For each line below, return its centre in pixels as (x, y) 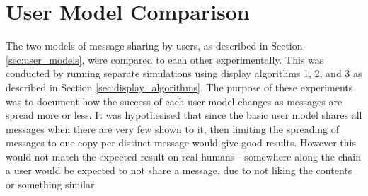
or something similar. (52, 184)
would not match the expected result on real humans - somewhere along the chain (183, 156)
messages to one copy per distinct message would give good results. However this (181, 143)
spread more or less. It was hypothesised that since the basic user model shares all (184, 115)
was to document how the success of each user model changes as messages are (174, 101)
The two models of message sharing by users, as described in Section (154, 46)
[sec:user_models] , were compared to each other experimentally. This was (165, 59)
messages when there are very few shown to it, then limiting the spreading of (173, 128)
